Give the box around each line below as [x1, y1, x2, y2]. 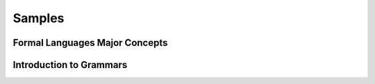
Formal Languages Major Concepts [12, 37, 168, 49]
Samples [12, 10, 65, 26]
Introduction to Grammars [12, 59, 128, 71]
